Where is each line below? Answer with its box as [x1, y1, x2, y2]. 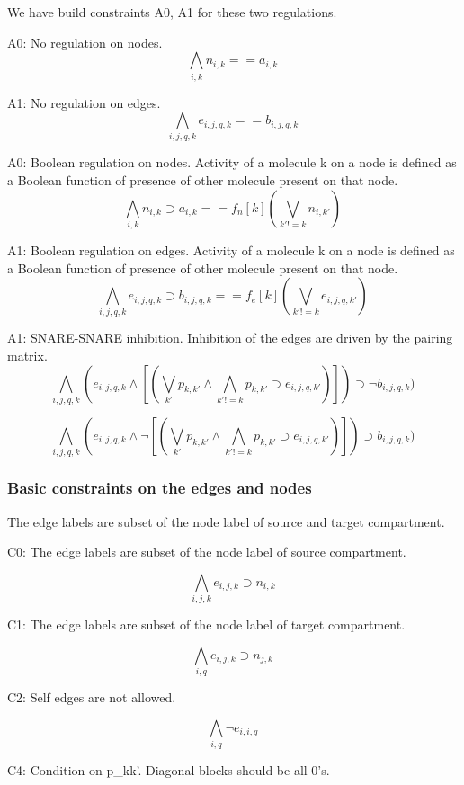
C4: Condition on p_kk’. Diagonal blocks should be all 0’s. [7, 760, 330, 779]
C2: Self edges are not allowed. [7, 687, 176, 706]
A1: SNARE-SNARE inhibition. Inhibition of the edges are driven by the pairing [7, 328, 453, 347]
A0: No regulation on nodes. [7, 32, 163, 51]
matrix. [7, 346, 48, 365]
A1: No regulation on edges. [7, 93, 161, 112]
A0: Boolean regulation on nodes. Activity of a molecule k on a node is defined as [7, 153, 457, 172]
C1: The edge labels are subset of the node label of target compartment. [7, 615, 406, 634]
